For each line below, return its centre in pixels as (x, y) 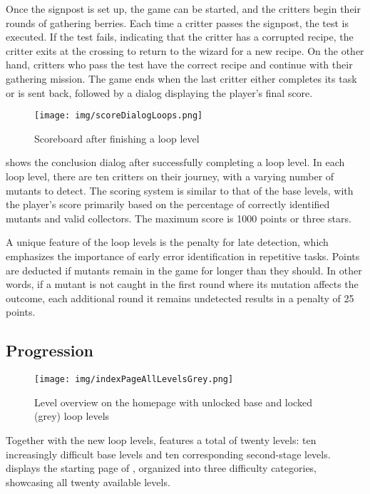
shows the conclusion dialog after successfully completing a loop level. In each (175, 162)
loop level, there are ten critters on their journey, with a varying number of (170, 176)
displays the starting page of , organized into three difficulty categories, (161, 468)
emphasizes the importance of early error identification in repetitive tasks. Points (183, 256)
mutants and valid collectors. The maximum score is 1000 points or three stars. (179, 218)
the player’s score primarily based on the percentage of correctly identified (168, 204)
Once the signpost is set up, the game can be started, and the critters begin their (183, 9)
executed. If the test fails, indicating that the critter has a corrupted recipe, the (180, 37)
